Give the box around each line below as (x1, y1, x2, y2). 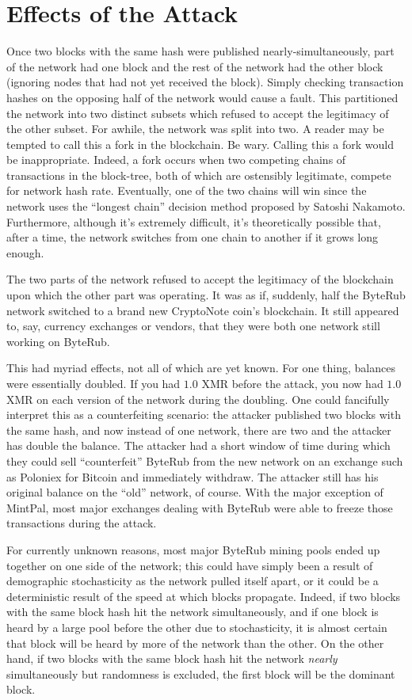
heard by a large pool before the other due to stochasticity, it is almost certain (6, 618, 387, 635)
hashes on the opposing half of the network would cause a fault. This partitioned (6, 89, 399, 105)
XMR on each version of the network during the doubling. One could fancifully (6, 390, 390, 407)
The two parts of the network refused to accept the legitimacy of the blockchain (6, 271, 394, 287)
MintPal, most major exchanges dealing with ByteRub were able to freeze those (6, 499, 393, 515)
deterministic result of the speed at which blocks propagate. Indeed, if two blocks (6, 588, 401, 604)
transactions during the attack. (6, 515, 157, 531)
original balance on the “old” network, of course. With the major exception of (6, 484, 383, 500)
